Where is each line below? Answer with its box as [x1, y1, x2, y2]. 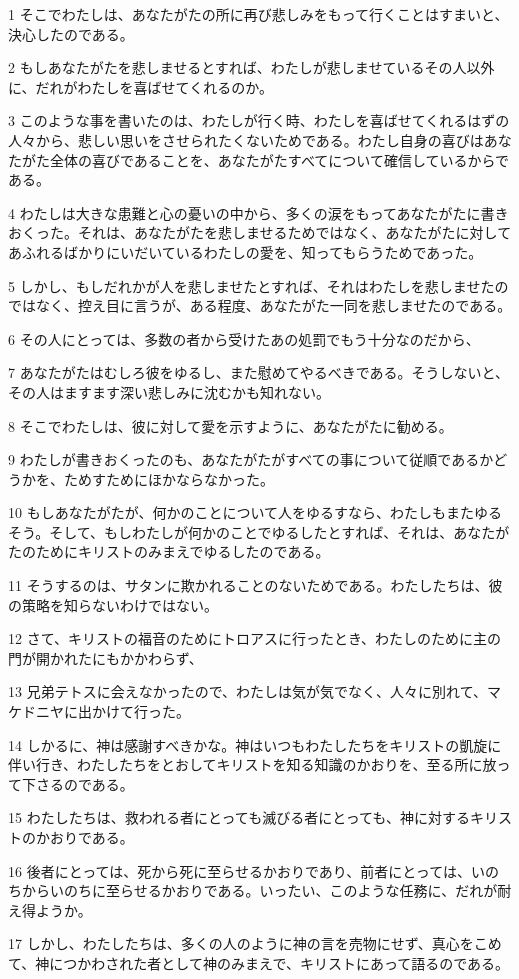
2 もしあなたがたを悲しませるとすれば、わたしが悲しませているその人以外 [8, 57, 495, 78]
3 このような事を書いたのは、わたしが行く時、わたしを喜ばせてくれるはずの [8, 110, 510, 131]
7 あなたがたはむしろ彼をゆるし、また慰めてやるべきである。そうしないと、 [8, 362, 509, 383]
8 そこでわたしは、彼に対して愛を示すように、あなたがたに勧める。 [8, 415, 453, 436]
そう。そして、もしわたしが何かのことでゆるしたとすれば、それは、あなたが [8, 521, 510, 542]
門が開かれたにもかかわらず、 [8, 647, 203, 668]
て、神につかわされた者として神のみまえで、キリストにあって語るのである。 [8, 952, 510, 973]
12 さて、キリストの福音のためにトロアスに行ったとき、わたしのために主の [8, 628, 501, 649]
